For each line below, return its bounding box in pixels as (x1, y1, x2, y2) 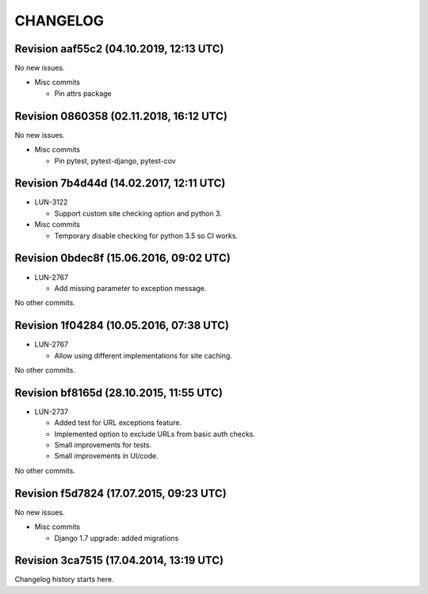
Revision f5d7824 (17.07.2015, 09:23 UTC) (14, 486, 227, 500)
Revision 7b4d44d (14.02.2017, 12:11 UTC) (14, 177, 226, 190)
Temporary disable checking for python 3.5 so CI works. (54, 231, 238, 240)
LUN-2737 (34, 407, 69, 416)
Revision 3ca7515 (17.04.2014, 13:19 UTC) (14, 554, 224, 567)
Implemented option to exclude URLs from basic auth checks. (54, 429, 256, 439)
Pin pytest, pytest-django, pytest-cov (54, 155, 176, 166)
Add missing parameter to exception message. (54, 283, 207, 293)
